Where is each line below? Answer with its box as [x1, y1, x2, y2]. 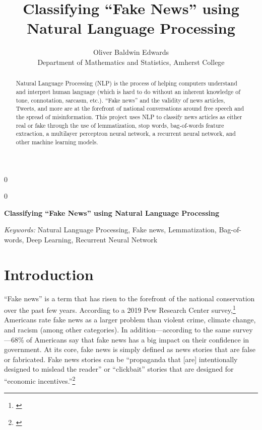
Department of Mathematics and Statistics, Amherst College [37, 56, 225, 67]
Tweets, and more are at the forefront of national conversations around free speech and [16, 104, 244, 113]
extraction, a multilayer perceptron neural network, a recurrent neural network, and [16, 129, 236, 138]
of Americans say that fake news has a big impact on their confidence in [26, 334, 249, 345]
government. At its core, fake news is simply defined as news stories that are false [4, 344, 255, 355]
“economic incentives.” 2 [4, 374, 76, 386]
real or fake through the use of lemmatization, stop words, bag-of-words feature [16, 121, 224, 129]
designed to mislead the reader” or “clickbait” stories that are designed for [4, 364, 234, 374]
